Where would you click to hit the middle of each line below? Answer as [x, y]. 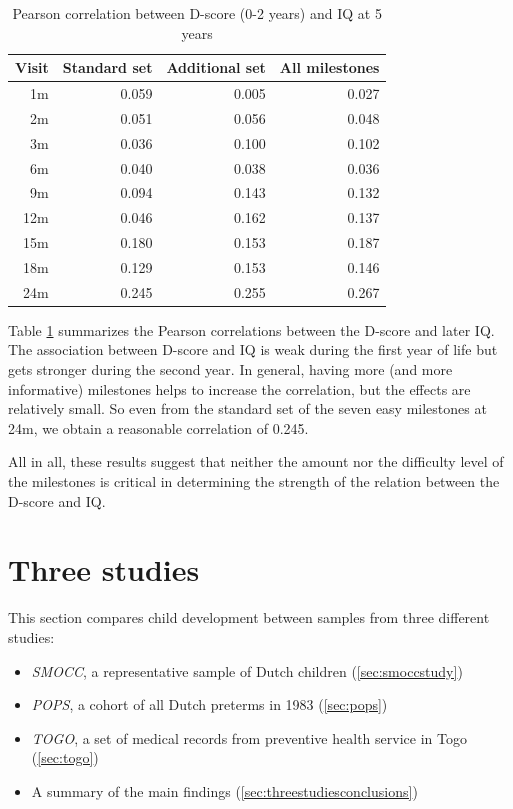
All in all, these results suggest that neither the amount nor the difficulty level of [256, 461]
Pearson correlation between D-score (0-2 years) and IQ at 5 [197, 13]
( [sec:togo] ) [65, 757]
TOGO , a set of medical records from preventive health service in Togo [249, 737]
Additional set [216, 67]
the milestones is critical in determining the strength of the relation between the [254, 481]
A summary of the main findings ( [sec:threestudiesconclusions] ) [224, 790]
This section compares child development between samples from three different [249, 617]
